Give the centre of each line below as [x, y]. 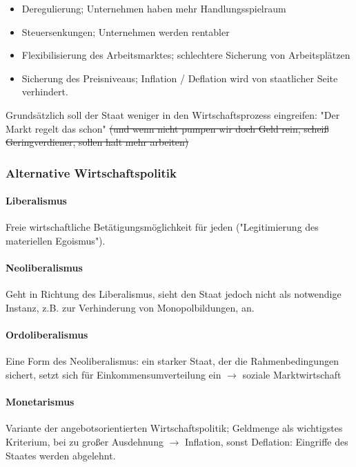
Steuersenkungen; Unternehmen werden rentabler [126, 31]
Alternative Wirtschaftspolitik [91, 172]
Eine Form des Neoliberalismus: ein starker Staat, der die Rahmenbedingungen [172, 361]
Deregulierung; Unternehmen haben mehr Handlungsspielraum [154, 8]
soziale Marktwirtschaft [292, 374]
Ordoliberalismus [47, 335]
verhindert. [45, 92]
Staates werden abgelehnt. [61, 455]
